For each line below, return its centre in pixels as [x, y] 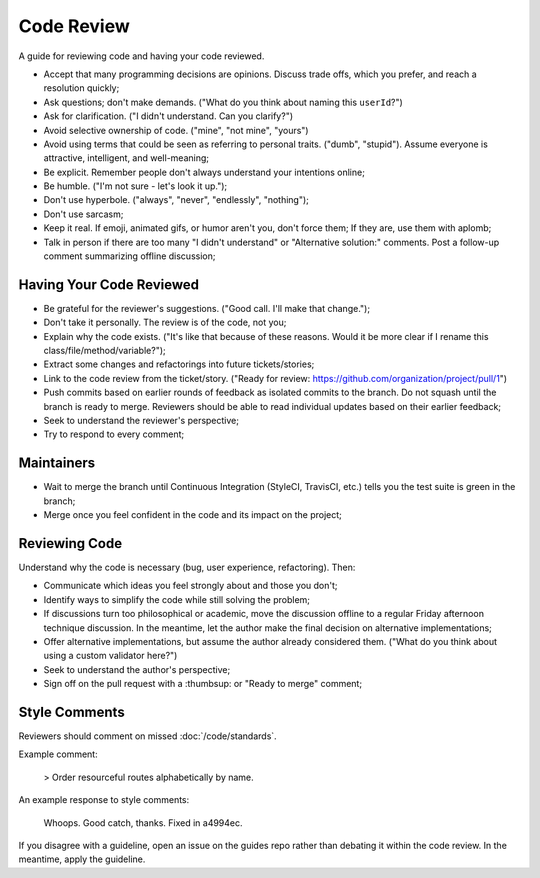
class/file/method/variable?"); [104, 351]
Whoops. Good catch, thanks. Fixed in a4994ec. [143, 822]
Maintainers [57, 463]
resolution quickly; [81, 88]
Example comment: [58, 754]
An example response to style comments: [104, 800]
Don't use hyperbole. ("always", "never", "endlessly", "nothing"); [176, 200]
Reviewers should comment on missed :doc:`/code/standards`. [147, 736]
